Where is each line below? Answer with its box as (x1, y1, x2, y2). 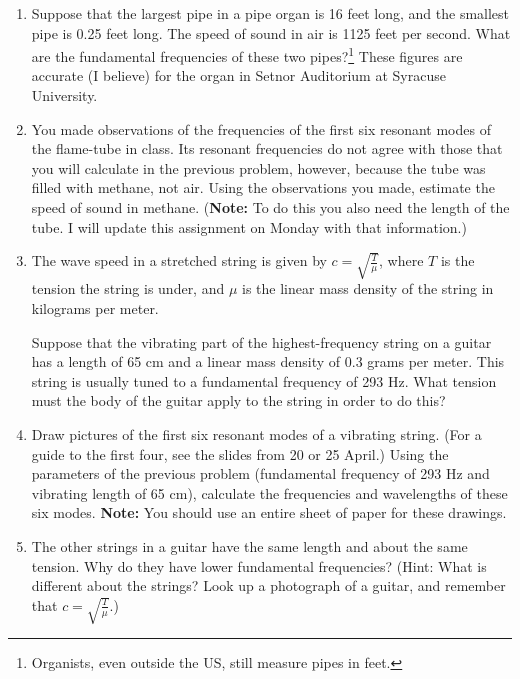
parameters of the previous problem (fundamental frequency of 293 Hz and (31, 463, 490, 484)
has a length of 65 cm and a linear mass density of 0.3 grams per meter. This (31, 351, 505, 372)
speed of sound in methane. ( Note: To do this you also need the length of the (31, 197, 510, 217)
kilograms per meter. (31, 298, 159, 319)
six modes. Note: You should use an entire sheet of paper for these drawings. (31, 502, 507, 523)
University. (31, 85, 98, 106)
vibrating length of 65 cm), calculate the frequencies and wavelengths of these (31, 482, 508, 503)
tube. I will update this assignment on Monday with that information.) (31, 216, 467, 237)
